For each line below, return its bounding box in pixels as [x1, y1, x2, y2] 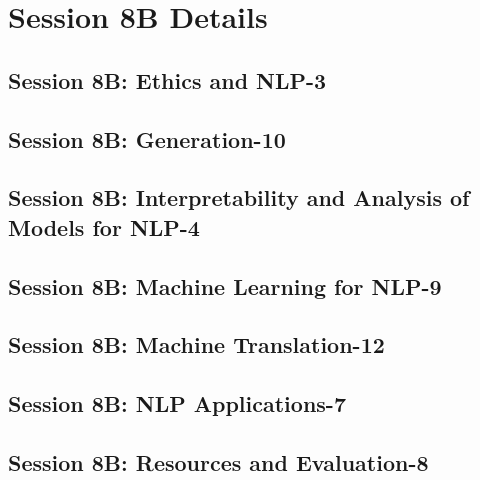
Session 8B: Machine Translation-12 [8, 329, 385, 360]
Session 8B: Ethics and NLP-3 [8, 64, 327, 95]
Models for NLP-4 [8, 211, 200, 242]
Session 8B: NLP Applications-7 [8, 388, 346, 419]
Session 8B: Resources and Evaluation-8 [8, 446, 429, 477]
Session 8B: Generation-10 [8, 123, 286, 154]
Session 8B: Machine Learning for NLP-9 [8, 270, 442, 301]
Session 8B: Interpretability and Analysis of [8, 182, 470, 213]
